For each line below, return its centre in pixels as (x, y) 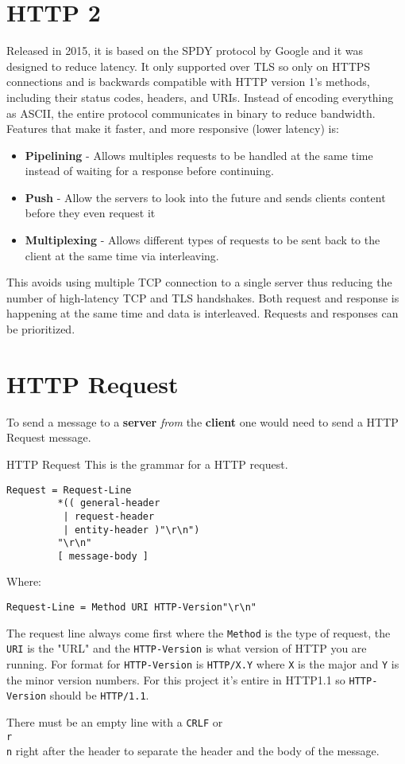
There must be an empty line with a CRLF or (115, 722)
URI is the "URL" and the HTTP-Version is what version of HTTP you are (187, 648)
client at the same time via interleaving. (122, 255)
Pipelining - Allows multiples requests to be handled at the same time (199, 155)
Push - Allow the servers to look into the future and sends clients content (205, 197)
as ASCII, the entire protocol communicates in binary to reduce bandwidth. (191, 113)
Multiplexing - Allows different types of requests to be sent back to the (202, 240)
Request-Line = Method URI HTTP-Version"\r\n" (131, 608)
